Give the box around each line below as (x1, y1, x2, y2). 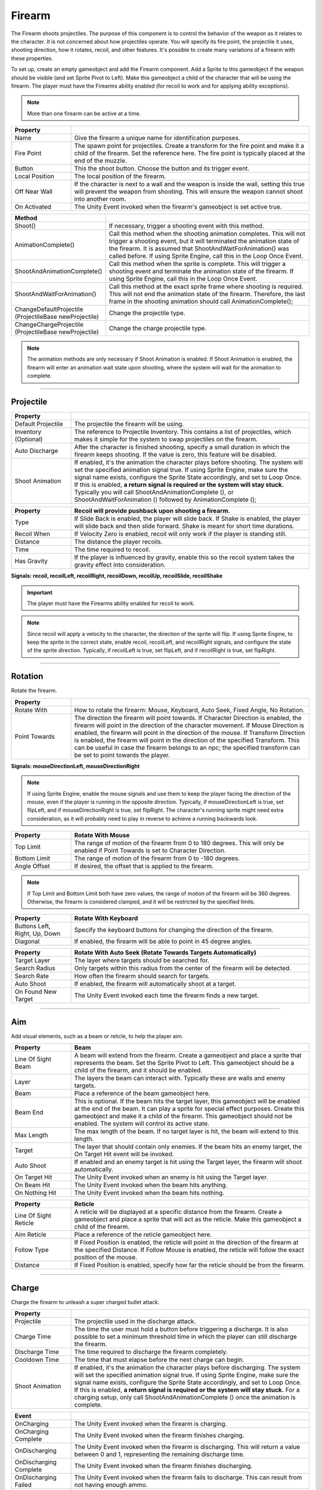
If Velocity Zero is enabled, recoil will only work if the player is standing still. (74, 530, 287, 538)
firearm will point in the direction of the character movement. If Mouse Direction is (74, 721, 304, 730)
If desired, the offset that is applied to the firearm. (74, 862, 214, 870)
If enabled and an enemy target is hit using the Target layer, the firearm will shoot (74, 1158, 302, 1166)
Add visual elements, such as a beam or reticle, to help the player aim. (11, 1032, 184, 1039)
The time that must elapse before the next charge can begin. (74, 1356, 244, 1364)
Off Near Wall (14, 188, 53, 196)
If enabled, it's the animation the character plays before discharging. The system (74, 1364, 301, 1372)
